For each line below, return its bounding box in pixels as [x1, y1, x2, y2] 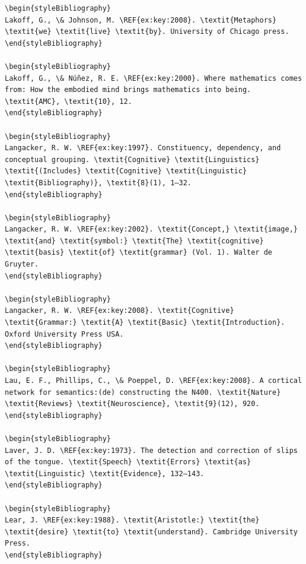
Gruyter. [5, 260, 39, 269]
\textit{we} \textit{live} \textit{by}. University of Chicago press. [5, 27, 289, 36]
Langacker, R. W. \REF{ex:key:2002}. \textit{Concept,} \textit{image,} [5, 225, 298, 234]
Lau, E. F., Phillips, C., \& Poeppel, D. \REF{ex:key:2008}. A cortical [5, 376, 302, 385]
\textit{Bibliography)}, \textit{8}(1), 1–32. [5, 178, 192, 187]
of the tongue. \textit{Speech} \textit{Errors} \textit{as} [5, 458, 251, 467]
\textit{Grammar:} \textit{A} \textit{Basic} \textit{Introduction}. [5, 318, 285, 327]
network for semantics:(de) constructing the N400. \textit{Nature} [5, 388, 281, 397]
